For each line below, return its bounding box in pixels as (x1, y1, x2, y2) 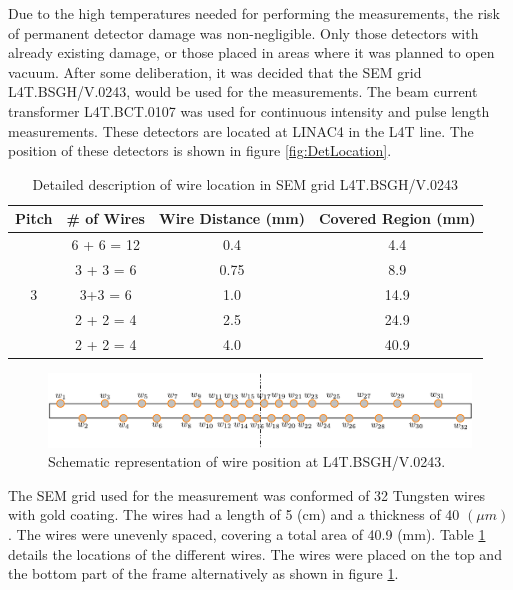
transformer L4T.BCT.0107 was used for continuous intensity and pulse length (8, 100, 490, 121)
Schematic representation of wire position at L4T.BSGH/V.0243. (48, 451, 446, 472)
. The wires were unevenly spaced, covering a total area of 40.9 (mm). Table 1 (8, 523, 486, 544)
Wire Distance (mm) (158, 208, 305, 229)
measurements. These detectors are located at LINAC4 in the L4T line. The (8, 120, 474, 141)
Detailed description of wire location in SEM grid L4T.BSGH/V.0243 (32, 173, 458, 194)
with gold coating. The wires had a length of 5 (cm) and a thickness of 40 (8, 504, 460, 525)
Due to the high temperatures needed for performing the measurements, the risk (8, 3, 500, 23)
